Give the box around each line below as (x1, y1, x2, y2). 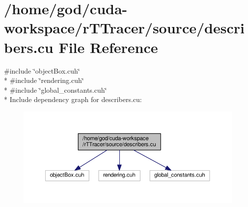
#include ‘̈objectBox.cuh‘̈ (4, 65, 80, 76)
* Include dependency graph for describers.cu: (4, 94, 142, 104)
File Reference (58, 37, 158, 57)
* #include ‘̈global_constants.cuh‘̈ (4, 84, 107, 95)
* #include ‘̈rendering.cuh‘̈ (4, 75, 84, 85)
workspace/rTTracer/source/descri (4, 18, 245, 38)
